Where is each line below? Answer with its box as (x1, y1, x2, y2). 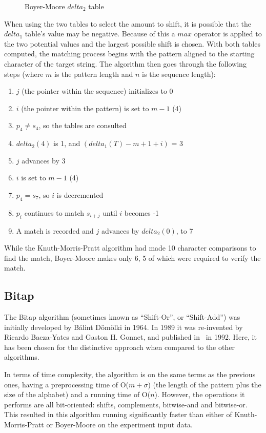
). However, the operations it (154, 389, 245, 400)
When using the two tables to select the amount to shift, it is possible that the (4, 18, 251, 29)
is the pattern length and (54, 68, 133, 79)
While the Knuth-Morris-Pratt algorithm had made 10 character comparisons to (4, 242, 256, 253)
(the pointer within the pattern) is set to (21, 102, 149, 113)
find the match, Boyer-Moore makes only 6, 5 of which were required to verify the (4, 252, 261, 263)
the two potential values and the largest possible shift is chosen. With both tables (4, 38, 260, 49)
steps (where (4, 68, 44, 79)
